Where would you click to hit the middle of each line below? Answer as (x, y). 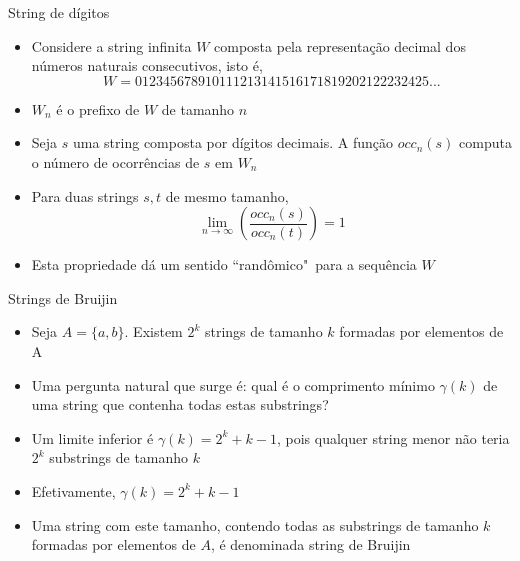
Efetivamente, (73, 490)
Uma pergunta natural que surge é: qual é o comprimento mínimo (233, 384)
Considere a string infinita (111, 45)
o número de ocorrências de (115, 161)
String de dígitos (59, 12)
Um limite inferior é (92, 437)
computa (485, 142)
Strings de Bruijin (63, 297)
